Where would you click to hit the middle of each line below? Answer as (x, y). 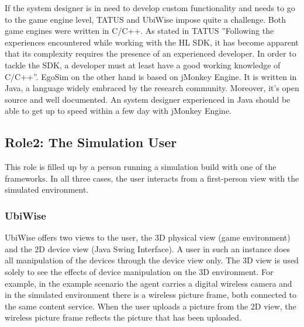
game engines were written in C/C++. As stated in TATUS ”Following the (139, 31)
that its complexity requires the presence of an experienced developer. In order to (151, 53)
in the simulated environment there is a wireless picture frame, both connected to (151, 295)
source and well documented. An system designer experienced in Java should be (148, 99)
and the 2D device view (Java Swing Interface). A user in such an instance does (148, 248)
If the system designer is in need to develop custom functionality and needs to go (150, 8)
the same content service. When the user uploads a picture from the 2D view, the (151, 306)
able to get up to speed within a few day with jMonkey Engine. (118, 111)
